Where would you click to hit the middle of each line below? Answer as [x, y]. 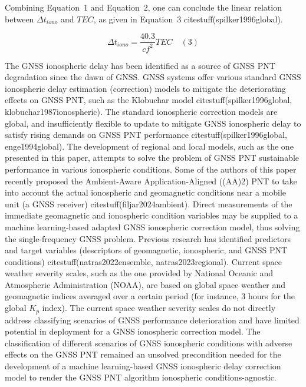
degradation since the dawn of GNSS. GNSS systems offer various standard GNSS [153, 77]
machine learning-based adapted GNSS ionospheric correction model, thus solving [152, 226]
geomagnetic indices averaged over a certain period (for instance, [122, 296]
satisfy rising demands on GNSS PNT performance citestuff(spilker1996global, [146, 135]
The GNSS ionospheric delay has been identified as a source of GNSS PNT [140, 65]
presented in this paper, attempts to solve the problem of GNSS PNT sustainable [152, 158]
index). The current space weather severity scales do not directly [159, 308]
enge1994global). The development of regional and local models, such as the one [149, 146]
